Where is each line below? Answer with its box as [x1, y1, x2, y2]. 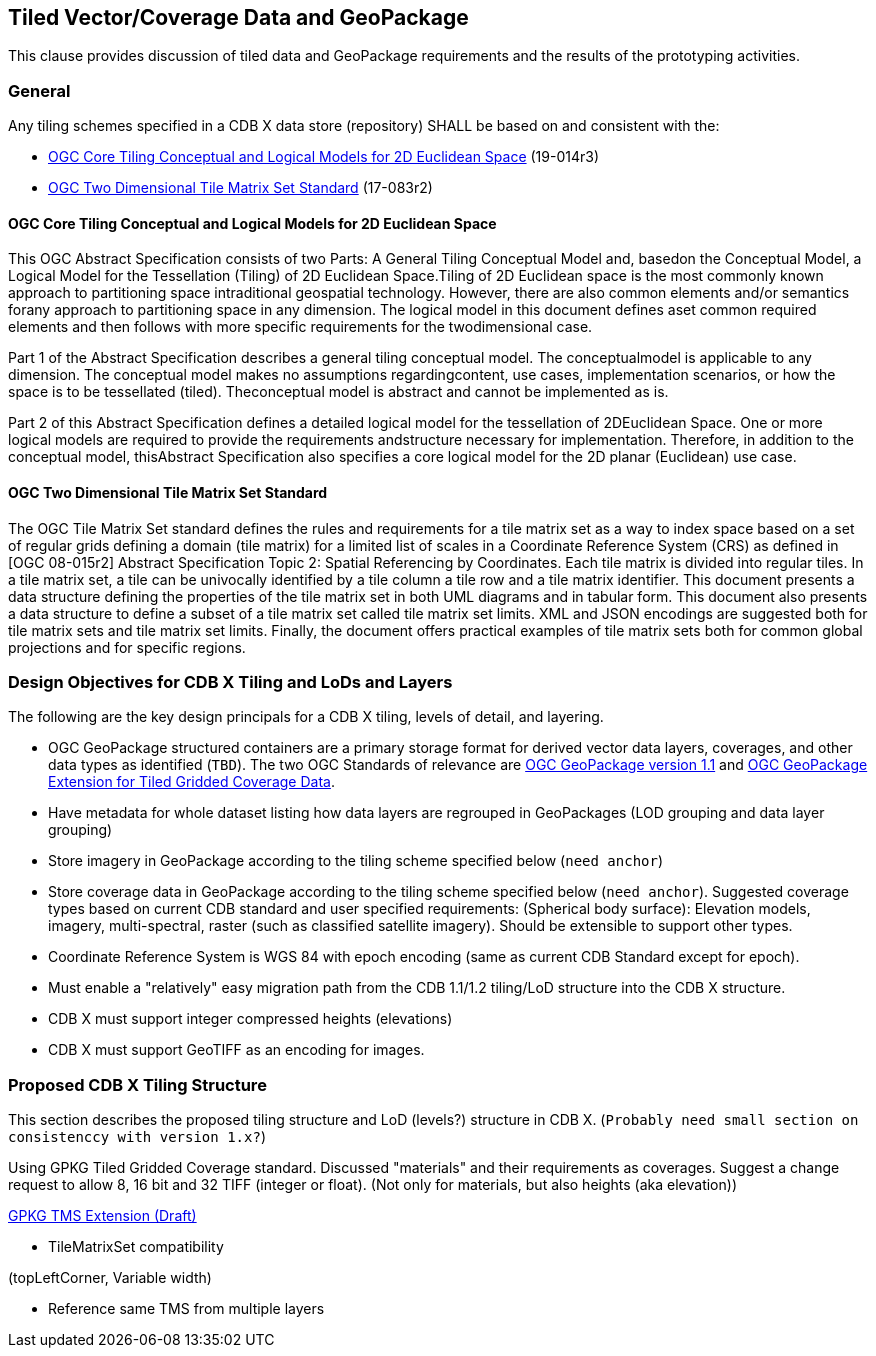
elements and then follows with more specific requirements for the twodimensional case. [8, 318, 593, 336]
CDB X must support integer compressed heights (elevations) [48, 1010, 453, 1028]
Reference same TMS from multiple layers [48, 1300, 325, 1318]
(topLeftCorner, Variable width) [8, 1269, 212, 1287]
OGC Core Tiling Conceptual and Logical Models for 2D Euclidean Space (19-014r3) [48, 148, 600, 166]
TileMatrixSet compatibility [48, 1238, 224, 1256]
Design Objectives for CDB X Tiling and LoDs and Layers [8, 671, 453, 692]
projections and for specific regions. [8, 638, 246, 656]
